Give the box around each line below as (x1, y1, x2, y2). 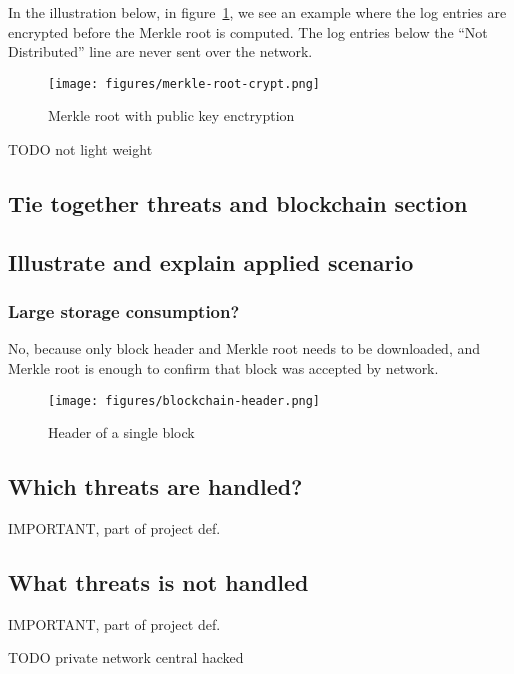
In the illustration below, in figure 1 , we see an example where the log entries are (8, 2, 507, 22)
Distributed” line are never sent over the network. (8, 41, 313, 62)
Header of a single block (48, 422, 195, 443)
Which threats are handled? (8, 471, 303, 502)
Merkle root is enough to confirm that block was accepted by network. (8, 358, 439, 378)
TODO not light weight (8, 139, 153, 160)
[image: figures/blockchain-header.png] (48, 393, 321, 408)
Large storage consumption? (8, 299, 240, 324)
